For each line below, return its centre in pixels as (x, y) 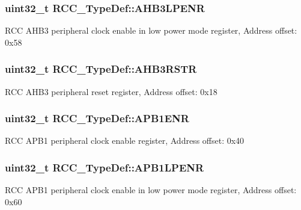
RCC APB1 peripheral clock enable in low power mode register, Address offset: (151, 190)
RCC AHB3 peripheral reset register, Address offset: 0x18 (111, 91)
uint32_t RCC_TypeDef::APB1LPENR (105, 167)
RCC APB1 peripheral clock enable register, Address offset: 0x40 (125, 141)
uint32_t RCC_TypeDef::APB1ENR (97, 118)
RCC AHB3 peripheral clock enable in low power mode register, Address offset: (151, 30)
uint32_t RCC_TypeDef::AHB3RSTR (101, 69)
